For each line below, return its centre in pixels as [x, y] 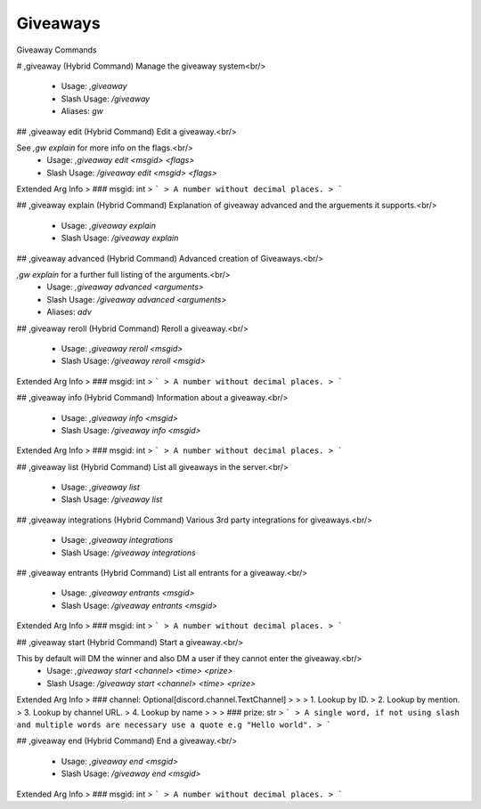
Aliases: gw [82, 111]
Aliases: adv [69, 312]
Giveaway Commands [57, 50]
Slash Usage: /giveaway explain [120, 238]
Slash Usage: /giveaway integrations [128, 553]
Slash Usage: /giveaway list [112, 499]
